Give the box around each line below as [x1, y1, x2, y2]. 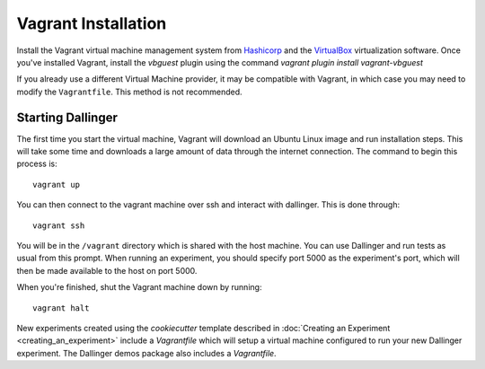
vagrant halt [32, 303, 90, 313]
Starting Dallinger [16, 110, 119, 125]
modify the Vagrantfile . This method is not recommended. [16, 86, 242, 97]
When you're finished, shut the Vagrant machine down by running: [16, 282, 262, 293]
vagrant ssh [32, 220, 85, 231]
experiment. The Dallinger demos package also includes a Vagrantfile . [16, 347, 278, 358]
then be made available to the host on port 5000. [16, 265, 198, 276]
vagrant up [32, 180, 81, 189]
